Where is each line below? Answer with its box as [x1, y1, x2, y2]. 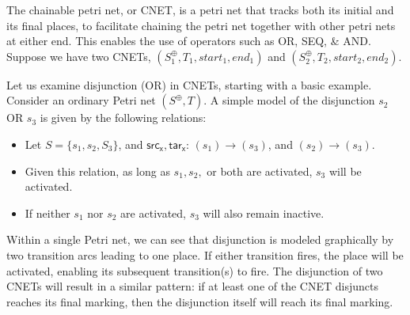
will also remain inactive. [203, 204, 325, 221]
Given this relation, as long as [25, 162, 170, 179]
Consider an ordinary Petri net [6, 92, 156, 108]
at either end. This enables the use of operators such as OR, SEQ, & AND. [6, 32, 371, 49]
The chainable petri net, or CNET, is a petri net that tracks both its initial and [6, 2, 394, 17]
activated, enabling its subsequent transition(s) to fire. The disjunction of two [6, 262, 383, 279]
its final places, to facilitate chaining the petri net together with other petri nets [6, 17, 396, 33]
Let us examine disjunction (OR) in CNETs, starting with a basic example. [6, 76, 372, 93]
